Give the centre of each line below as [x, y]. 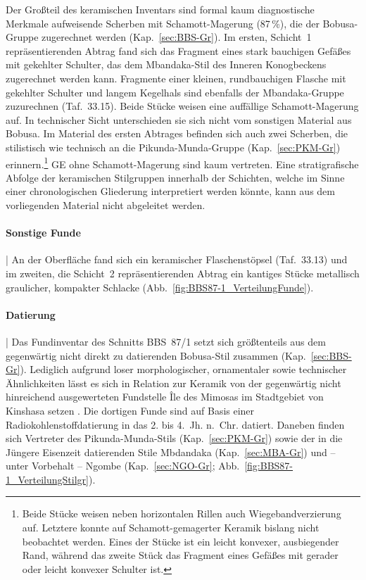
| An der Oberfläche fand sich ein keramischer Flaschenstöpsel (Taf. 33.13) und [177, 259]
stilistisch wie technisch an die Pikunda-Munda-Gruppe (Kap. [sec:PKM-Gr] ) [173, 147]
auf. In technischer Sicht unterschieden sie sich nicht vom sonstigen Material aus [179, 119]
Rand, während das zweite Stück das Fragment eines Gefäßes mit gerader [180, 555]
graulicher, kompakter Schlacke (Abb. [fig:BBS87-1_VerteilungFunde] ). [160, 287]
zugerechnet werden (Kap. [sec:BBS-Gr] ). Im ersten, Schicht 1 [177, 37]
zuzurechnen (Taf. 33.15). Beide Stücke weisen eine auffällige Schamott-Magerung [182, 106]
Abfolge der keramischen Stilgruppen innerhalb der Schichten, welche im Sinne [175, 177]
